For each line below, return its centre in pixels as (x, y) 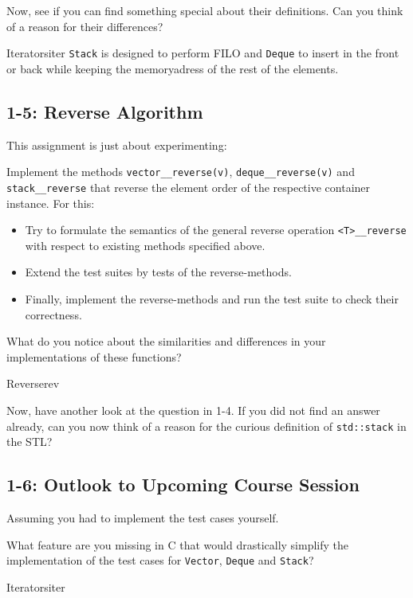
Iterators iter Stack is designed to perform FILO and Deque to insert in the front (203, 53)
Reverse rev (33, 383)
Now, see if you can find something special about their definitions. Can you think (205, 10)
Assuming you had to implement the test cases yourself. (143, 518)
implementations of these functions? (94, 356)
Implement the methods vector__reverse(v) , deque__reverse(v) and (181, 172)
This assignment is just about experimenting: (117, 145)
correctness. (53, 314)
